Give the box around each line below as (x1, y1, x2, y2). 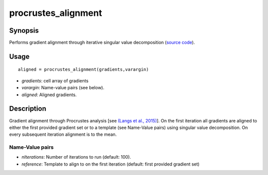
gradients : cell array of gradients (21, 77, 89, 84)
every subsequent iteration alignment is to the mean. (9, 131, 117, 137)
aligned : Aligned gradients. (21, 92, 77, 98)
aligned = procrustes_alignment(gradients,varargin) (18, 67, 149, 72)
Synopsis (9, 26, 39, 35)
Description (9, 105, 47, 113)
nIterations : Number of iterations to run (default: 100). (21, 154, 132, 160)
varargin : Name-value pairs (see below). (21, 85, 104, 91)
